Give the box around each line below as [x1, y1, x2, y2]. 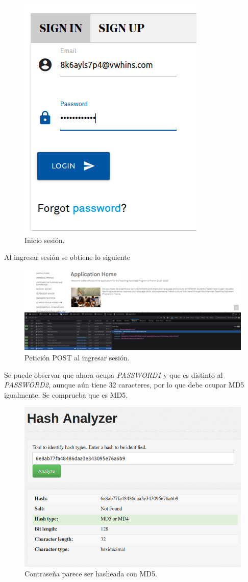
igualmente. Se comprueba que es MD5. [4, 389, 128, 400]
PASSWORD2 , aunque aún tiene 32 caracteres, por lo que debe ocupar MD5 [4, 379, 244, 390]
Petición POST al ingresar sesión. [24, 352, 130, 362]
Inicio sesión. [24, 234, 65, 245]
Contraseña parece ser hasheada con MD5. [24, 568, 157, 579]
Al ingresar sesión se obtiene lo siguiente [4, 252, 130, 262]
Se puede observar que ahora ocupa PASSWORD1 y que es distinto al [4, 369, 223, 380]
